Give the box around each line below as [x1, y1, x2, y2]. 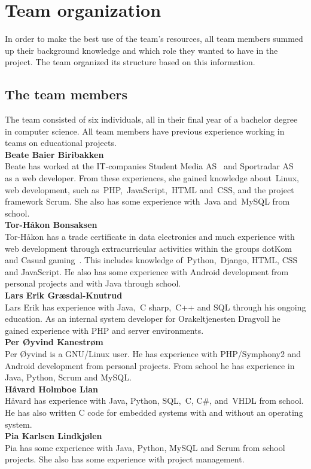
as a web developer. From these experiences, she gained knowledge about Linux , [5, 172, 299, 184]
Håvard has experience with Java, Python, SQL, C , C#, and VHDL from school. [5, 394, 304, 407]
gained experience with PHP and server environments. [5, 324, 204, 336]
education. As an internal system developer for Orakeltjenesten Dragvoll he [5, 312, 280, 325]
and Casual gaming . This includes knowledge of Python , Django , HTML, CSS [5, 254, 298, 266]
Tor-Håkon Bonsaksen [5, 218, 97, 231]
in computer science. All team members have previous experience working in [5, 124, 285, 137]
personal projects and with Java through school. [5, 277, 181, 290]
